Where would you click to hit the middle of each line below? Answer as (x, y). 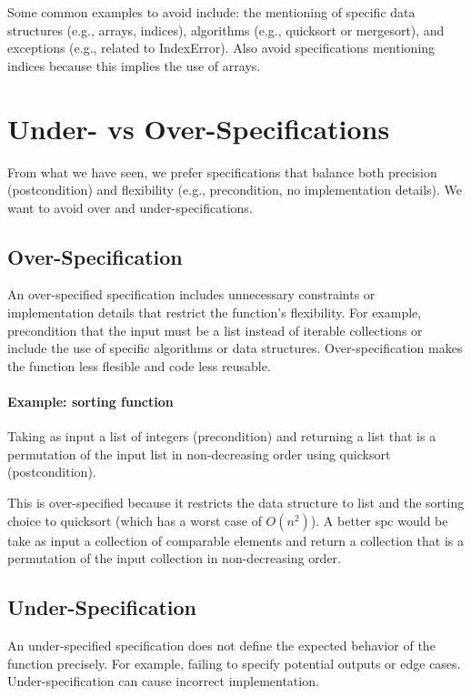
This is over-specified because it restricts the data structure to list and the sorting (236, 503)
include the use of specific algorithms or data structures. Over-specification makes (235, 348)
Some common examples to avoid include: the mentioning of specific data (211, 12)
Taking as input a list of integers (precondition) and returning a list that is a (222, 436)
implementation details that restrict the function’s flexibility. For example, (215, 313)
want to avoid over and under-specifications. (130, 207)
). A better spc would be (379, 520)
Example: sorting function (90, 402)
